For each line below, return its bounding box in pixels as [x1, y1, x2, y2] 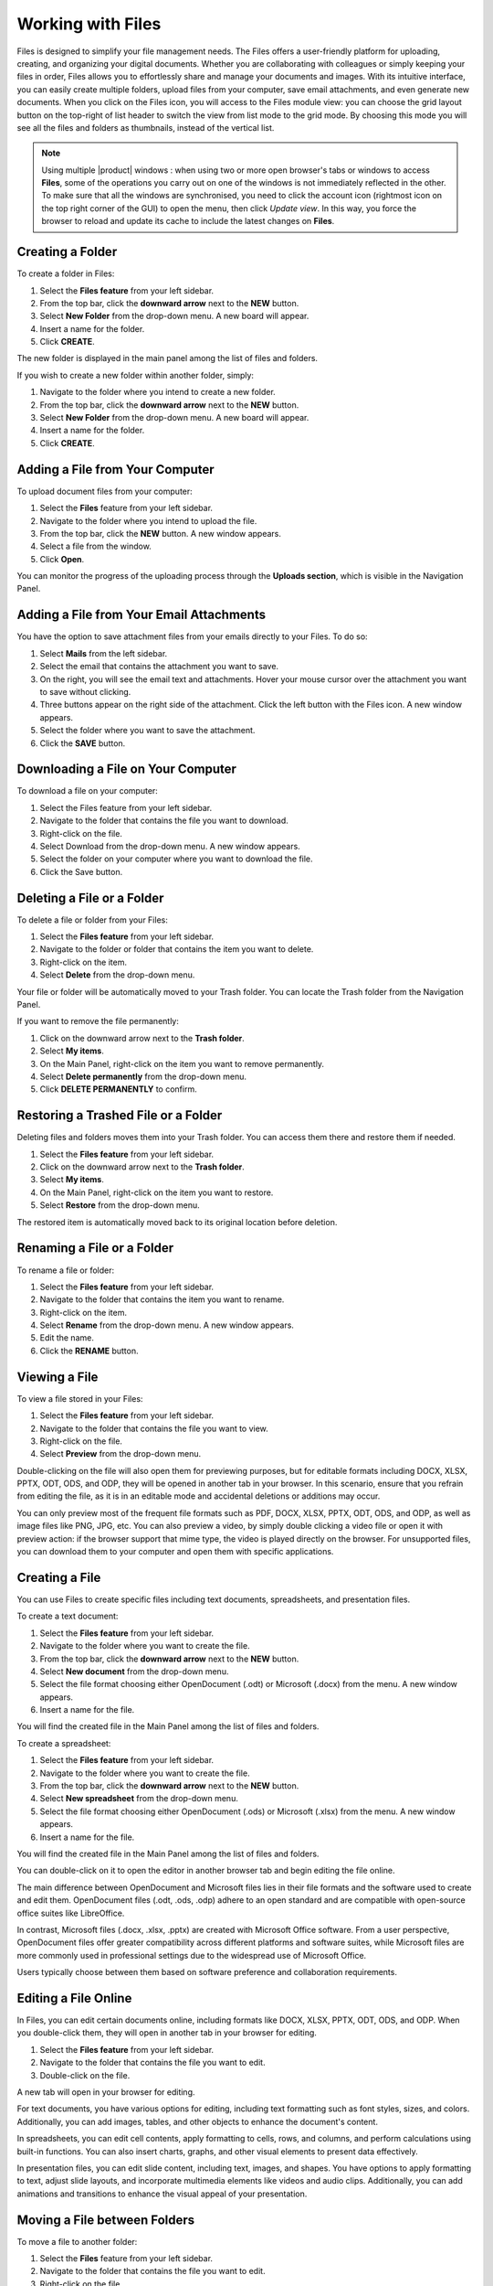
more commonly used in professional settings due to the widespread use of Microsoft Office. [16, 1950, 367, 1960]
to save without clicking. [39, 686, 131, 697]
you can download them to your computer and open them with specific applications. [16, 1546, 334, 1557]
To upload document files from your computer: [16, 486, 194, 497]
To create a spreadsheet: [16, 1737, 111, 1748]
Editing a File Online [16, 1990, 132, 2006]
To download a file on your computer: [16, 785, 159, 796]
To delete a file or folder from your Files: [16, 914, 168, 925]
